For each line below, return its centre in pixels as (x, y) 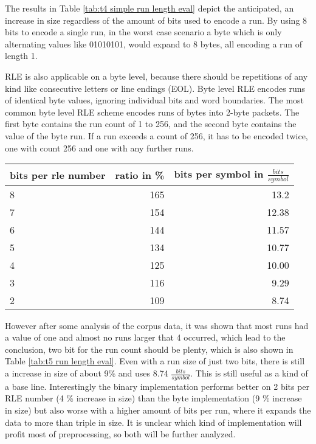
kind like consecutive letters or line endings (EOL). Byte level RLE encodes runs (155, 88)
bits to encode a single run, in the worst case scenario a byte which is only (143, 32)
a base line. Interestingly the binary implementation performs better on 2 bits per (157, 386)
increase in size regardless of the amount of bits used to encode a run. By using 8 (156, 20)
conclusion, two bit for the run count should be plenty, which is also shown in (149, 349)
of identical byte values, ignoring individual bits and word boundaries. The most (155, 100)
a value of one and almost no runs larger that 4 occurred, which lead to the (145, 337)
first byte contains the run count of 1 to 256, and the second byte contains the (151, 124)
